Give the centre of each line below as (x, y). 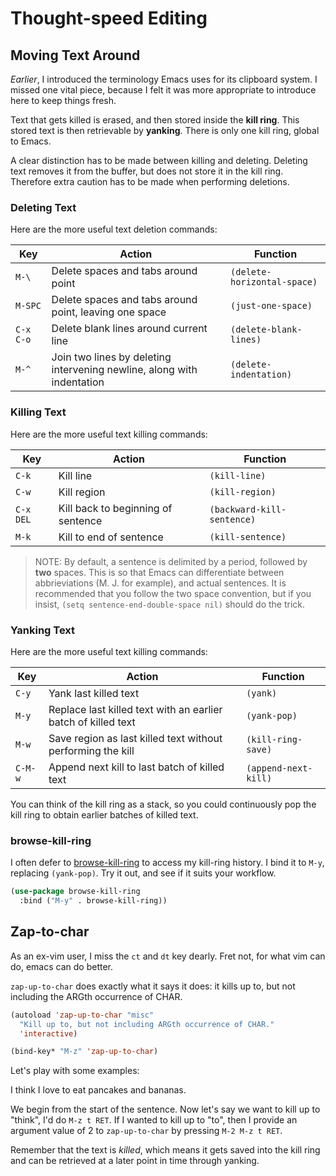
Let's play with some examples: (75, 1071)
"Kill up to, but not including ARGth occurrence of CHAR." (147, 1024)
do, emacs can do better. (62, 966)
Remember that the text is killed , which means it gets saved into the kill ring (165, 1150)
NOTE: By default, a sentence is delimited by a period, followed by (171, 561)
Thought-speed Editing (109, 18)
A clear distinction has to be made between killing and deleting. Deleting (159, 160)
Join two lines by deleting (111, 357)
